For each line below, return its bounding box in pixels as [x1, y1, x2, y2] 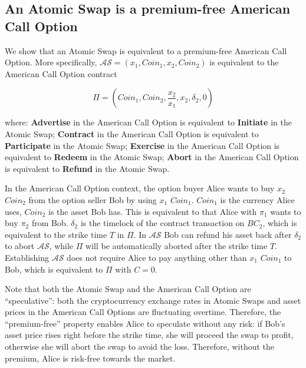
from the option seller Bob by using [28, 193, 157, 205]
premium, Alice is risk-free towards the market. [5, 352, 176, 364]
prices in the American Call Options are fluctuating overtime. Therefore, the [5, 306, 281, 318]
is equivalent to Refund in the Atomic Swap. [5, 162, 170, 174]
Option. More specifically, [5, 56, 97, 68]
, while [49, 240, 74, 252]
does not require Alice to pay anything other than [67, 251, 247, 263]
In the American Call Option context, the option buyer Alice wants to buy [5, 182, 275, 194]
